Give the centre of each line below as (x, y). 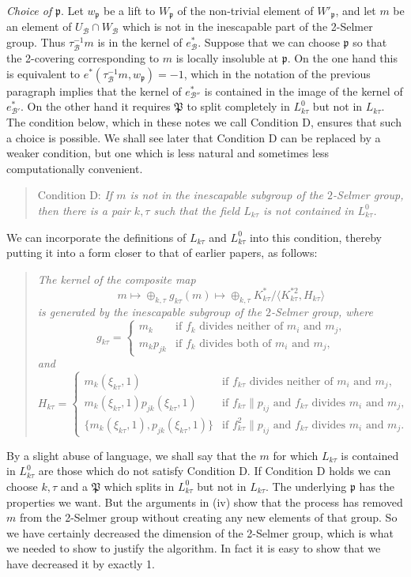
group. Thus (36, 42)
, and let (356, 10)
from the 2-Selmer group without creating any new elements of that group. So (208, 517)
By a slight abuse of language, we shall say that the (131, 455)
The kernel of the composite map (117, 279)
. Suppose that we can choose (269, 42)
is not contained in (309, 210)
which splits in (139, 486)
